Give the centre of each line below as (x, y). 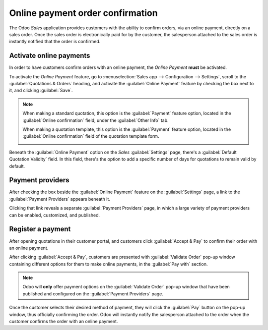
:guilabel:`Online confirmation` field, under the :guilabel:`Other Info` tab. (96, 120)
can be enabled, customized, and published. (55, 215)
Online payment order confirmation (84, 13)
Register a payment (40, 229)
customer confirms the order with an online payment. (64, 322)
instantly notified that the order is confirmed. (55, 42)
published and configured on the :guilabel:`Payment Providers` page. (93, 294)
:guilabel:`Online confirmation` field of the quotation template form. (91, 136)
